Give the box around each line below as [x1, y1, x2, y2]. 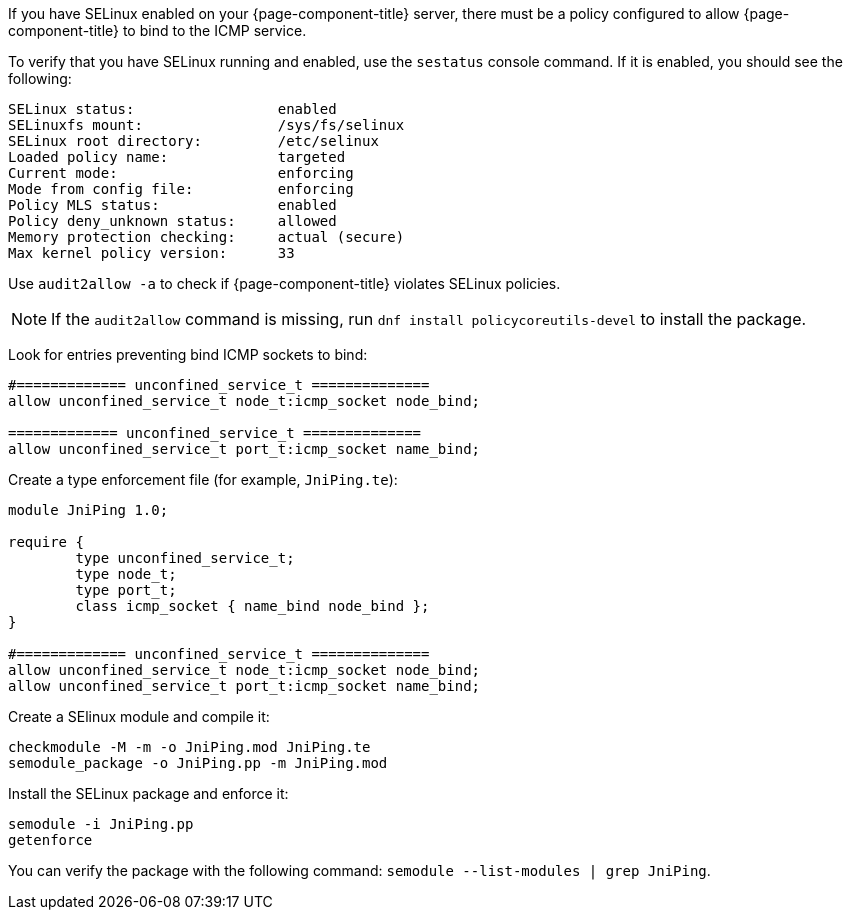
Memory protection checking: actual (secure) [8, 229, 405, 245]
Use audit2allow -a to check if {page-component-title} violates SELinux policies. [8, 275, 561, 292]
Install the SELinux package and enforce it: [8, 785, 289, 802]
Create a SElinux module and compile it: [8, 708, 270, 725]
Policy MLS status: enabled [8, 197, 337, 213]
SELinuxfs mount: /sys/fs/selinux [8, 117, 405, 133]
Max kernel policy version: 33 [8, 245, 295, 261]
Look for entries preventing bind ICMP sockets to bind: [8, 346, 368, 363]
